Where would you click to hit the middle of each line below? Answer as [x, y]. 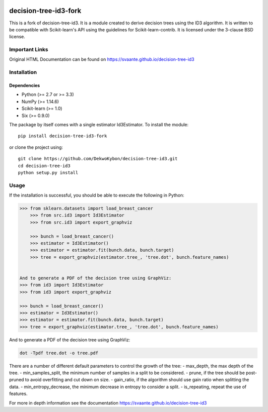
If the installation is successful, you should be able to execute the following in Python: [97, 195]
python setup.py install [48, 172]
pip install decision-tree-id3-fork [63, 136]
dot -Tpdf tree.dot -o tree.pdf [59, 353]
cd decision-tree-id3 [44, 166]
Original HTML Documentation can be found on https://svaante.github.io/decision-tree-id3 [102, 59]
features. [18, 394]
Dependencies [25, 85]
